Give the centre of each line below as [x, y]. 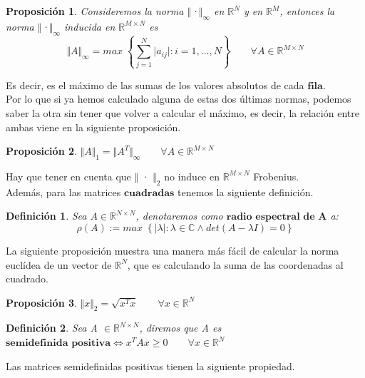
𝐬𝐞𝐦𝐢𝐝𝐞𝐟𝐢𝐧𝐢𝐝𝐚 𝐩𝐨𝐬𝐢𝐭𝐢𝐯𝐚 [58, 343]
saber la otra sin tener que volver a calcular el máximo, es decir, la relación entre [182, 112]
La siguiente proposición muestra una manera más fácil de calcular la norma [173, 250]
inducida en [90, 26]
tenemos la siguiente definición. [246, 191]
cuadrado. [27, 279]
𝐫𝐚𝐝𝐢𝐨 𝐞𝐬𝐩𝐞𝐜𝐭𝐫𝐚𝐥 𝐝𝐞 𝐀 [277, 217]
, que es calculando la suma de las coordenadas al [235, 264]
